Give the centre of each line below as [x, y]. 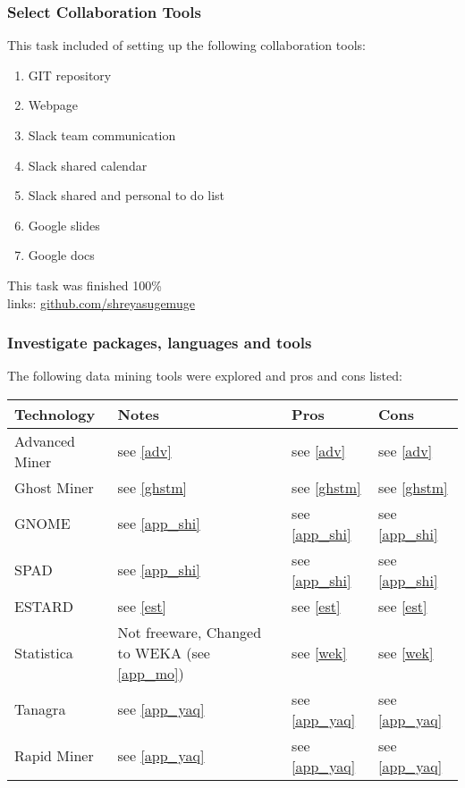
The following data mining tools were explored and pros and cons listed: [205, 376]
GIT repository [70, 75]
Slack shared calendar [88, 165]
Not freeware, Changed [190, 632]
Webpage [53, 105]
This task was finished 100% [85, 285]
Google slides [64, 225]
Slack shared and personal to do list [127, 195]
